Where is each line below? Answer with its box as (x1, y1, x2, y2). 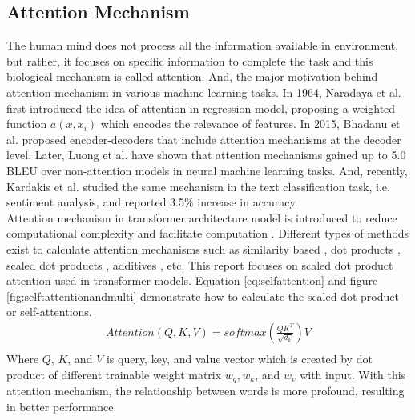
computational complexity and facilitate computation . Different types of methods (6, 225, 409, 242)
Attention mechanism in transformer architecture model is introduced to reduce (6, 209, 397, 226)
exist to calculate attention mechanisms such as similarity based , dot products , (6, 240, 401, 257)
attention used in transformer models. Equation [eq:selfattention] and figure (6, 272, 378, 289)
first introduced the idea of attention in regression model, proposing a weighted (6, 99, 396, 116)
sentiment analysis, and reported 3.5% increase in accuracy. (6, 194, 298, 210)
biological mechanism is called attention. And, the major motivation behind (6, 68, 378, 85)
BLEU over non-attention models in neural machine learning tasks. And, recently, (6, 162, 408, 178)
